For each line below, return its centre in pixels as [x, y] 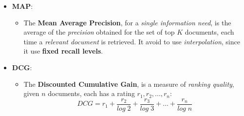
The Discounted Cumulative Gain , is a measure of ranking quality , [129, 84]
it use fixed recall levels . [63, 51]
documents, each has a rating [91, 93]
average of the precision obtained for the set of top [99, 32]
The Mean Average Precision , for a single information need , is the [127, 22]
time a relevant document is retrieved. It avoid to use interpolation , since [132, 41]
